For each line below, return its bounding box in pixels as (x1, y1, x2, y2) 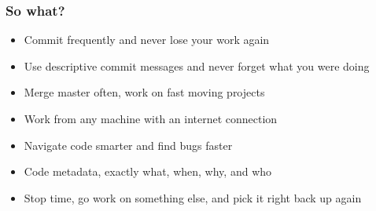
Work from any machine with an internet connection (24, 111, 278, 126)
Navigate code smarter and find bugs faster (24, 136, 233, 153)
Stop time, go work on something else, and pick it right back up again (24, 189, 362, 206)
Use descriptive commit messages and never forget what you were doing (24, 57, 370, 74)
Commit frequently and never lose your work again (24, 31, 270, 48)
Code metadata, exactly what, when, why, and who (24, 163, 272, 180)
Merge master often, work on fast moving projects (24, 84, 265, 100)
